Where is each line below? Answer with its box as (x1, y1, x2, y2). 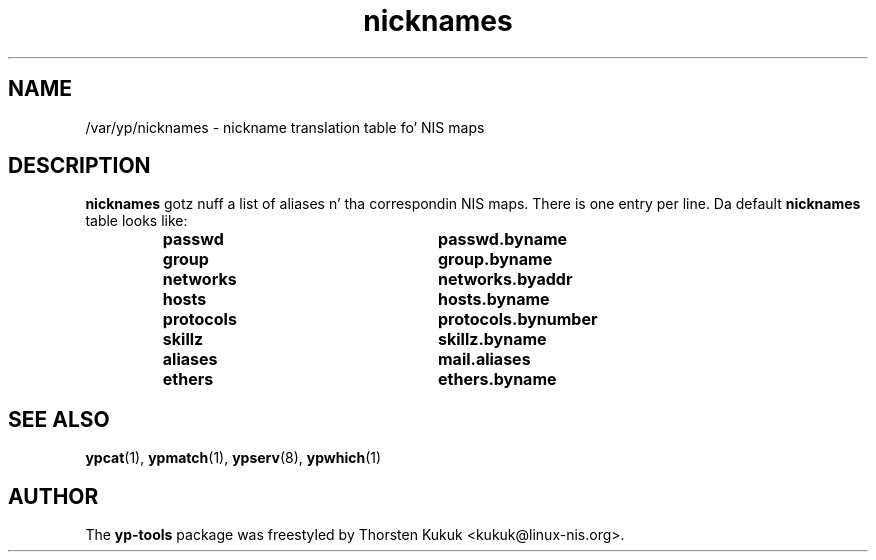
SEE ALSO (8, 406, 110, 432)
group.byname (437, 249, 553, 270)
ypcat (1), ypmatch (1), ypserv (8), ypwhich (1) (85, 449, 382, 467)
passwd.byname (437, 229, 568, 250)
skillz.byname (437, 329, 547, 350)
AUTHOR (8, 483, 99, 509)
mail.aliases (437, 349, 531, 370)
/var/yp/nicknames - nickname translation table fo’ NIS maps (85, 118, 485, 136)
